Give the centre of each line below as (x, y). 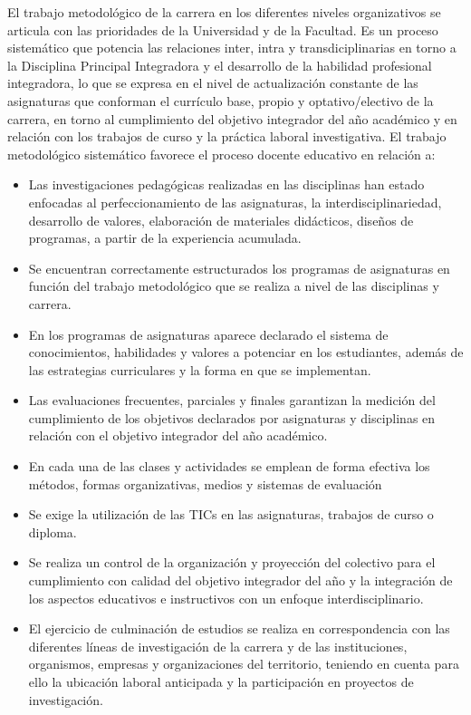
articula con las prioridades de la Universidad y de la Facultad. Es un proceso (223, 29)
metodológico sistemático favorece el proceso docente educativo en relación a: (221, 154)
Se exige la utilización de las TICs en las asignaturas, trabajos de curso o (231, 514)
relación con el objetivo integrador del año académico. (178, 435)
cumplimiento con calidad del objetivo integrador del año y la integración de (240, 580)
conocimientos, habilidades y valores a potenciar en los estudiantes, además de (246, 352)
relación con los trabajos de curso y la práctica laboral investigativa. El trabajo (227, 136)
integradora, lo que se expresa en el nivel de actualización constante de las (213, 83)
